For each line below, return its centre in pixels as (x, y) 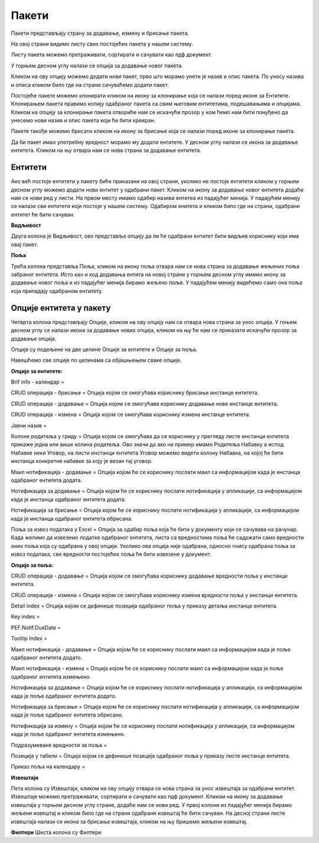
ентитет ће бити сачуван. (43, 214)
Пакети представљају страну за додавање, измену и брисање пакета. (100, 33)
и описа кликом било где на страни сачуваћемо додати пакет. (90, 85)
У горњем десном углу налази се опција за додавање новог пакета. (97, 66)
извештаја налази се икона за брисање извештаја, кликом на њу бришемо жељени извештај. (129, 821)
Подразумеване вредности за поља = (59, 745)
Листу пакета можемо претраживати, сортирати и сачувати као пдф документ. (112, 55)
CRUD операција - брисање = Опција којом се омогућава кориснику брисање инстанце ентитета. (135, 393)
